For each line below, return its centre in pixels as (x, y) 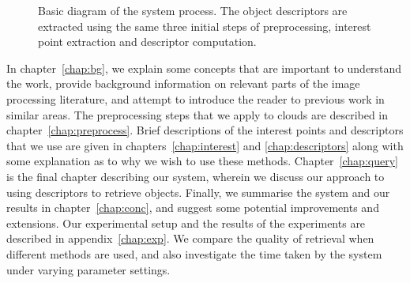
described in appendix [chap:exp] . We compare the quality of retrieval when (190, 238)
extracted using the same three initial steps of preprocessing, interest (205, 26)
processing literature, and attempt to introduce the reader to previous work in (196, 98)
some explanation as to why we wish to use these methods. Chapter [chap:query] (202, 161)
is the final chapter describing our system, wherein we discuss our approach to (196, 176)
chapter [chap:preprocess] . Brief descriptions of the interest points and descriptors (205, 130)
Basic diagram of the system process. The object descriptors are (193, 10)
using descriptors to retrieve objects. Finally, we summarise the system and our (198, 192)
